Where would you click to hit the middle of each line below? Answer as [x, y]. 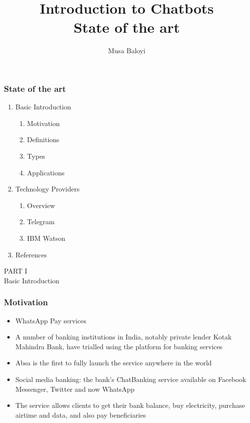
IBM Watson [46, 238]
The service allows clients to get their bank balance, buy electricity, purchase [130, 405]
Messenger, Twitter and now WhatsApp [75, 389]
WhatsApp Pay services [51, 320]
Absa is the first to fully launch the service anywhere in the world [114, 363]
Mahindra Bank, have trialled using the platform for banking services [119, 346]
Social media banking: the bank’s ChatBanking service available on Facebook [131, 379]
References [31, 254]
